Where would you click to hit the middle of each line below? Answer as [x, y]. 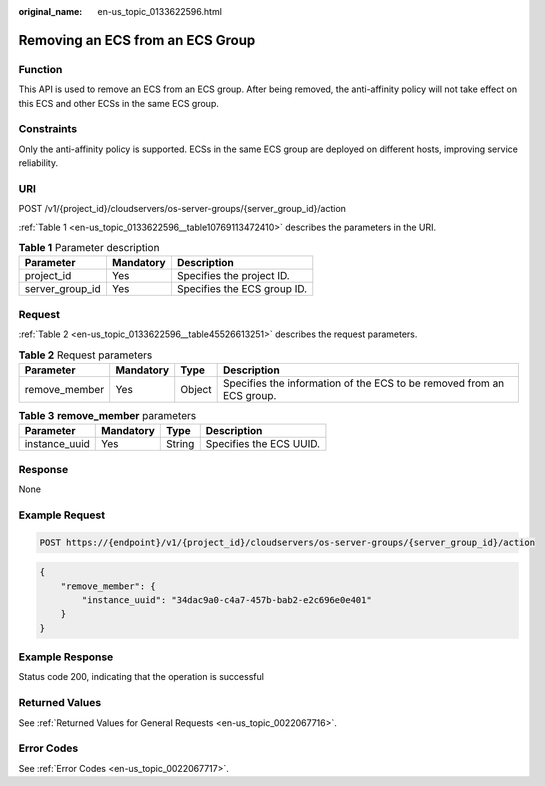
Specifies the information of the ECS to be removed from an [363, 383]
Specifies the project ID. [233, 276]
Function [40, 69]
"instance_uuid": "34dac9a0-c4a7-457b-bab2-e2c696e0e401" [226, 599]
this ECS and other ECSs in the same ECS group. [118, 103]
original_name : [50, 11]
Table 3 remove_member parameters [107, 416]
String [180, 444]
